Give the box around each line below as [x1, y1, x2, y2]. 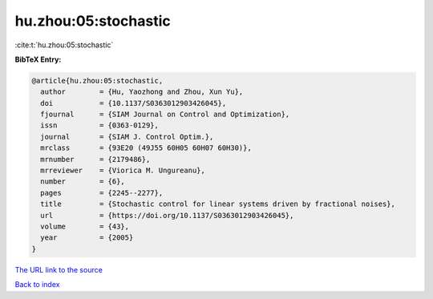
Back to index [14, 280, 60, 289]
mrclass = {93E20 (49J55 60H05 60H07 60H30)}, [40, 143, 252, 152]
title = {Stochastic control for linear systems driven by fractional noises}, [40, 200, 396, 208]
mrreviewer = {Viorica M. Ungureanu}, [40, 166, 206, 176]
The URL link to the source [14, 265, 103, 274]
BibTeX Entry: [14, 55, 62, 64]
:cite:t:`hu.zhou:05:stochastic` [14, 40, 114, 50]
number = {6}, [40, 177, 126, 186]
